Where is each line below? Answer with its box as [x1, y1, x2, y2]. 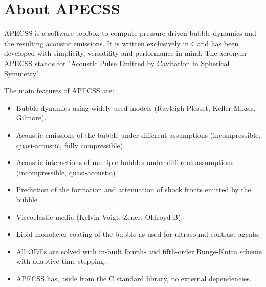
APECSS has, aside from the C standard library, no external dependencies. [16, 273, 252, 283]
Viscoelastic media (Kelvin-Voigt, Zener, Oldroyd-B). [16, 211, 183, 222]
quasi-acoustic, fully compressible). [16, 139, 125, 150]
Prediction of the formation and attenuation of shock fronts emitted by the [16, 184, 251, 195]
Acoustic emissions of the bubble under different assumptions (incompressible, [16, 129, 260, 140]
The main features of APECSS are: [4, 85, 114, 96]
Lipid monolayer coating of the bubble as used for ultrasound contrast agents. [16, 229, 260, 239]
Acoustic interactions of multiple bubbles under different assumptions [16, 157, 234, 168]
